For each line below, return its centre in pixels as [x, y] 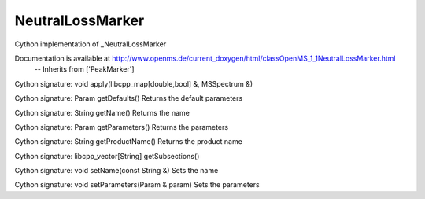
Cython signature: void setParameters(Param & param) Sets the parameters [137, 185]
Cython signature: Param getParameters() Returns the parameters [121, 127]
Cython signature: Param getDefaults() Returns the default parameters [129, 98]
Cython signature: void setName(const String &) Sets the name [116, 171]
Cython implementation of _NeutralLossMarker [91, 44]
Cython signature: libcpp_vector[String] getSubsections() [107, 156]
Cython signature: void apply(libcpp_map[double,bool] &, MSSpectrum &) [134, 83]
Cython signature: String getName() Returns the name [102, 112]
